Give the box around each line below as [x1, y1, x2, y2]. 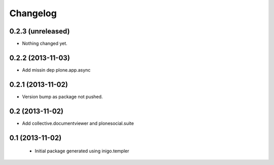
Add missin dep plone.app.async [22, 67, 91, 73]
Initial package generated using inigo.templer [35, 148, 129, 154]
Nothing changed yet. [22, 41, 68, 47]
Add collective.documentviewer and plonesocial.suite [22, 120, 134, 126]
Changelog [9, 8, 57, 19]
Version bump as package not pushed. [22, 93, 103, 100]
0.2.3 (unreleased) [9, 27, 70, 36]
